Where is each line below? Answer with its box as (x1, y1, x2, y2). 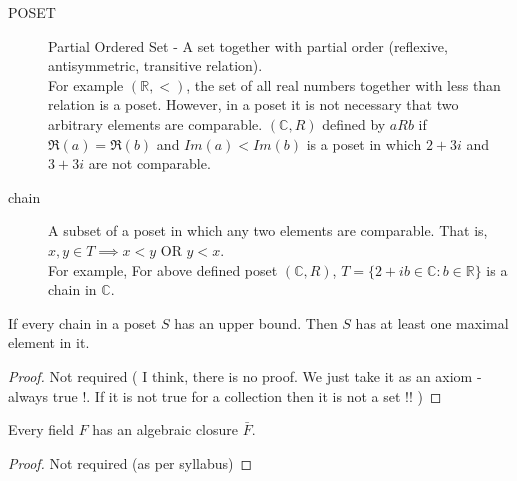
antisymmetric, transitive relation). (48, 55, 263, 76)
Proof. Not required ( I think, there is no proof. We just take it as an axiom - (8, 365, 482, 386)
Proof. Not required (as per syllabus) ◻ (8, 452, 253, 473)
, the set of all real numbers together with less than (186, 74, 501, 95)
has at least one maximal (355, 312, 509, 333)
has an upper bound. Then (174, 312, 338, 333)
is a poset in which (306, 133, 422, 154)
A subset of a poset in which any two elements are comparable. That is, (48, 220, 488, 241)
